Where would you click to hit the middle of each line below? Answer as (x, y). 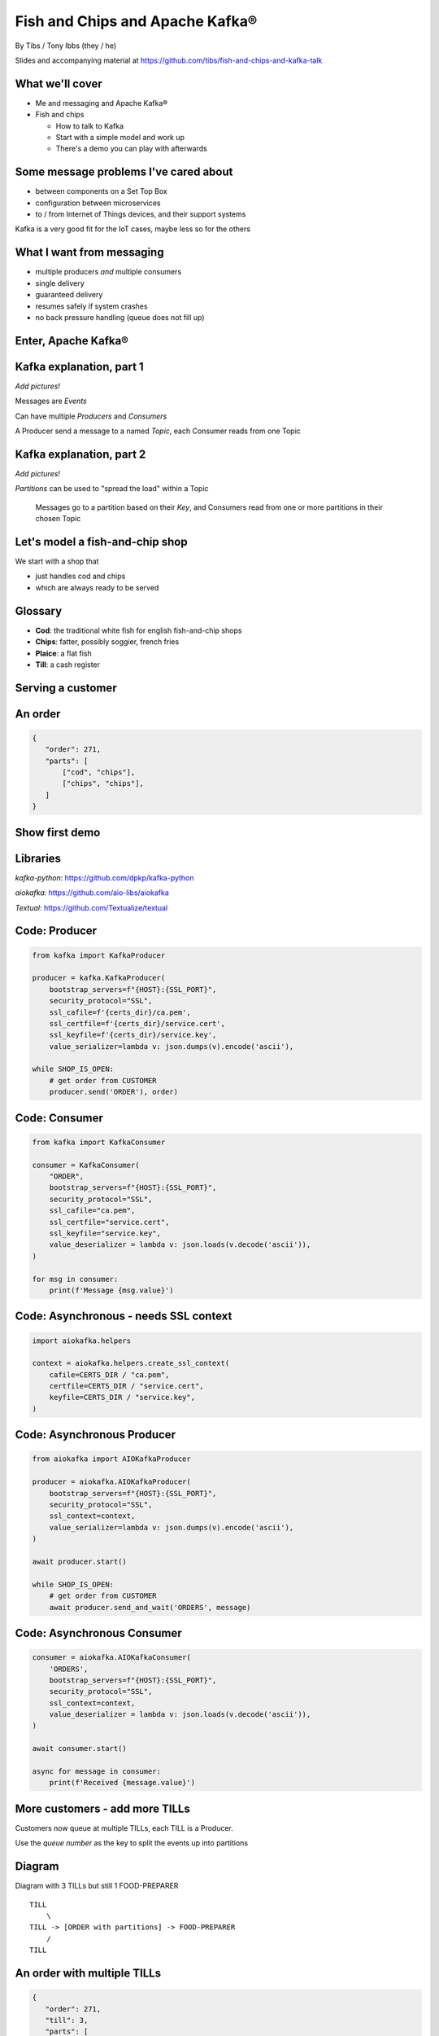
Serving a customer (66, 688)
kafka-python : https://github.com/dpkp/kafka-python (104, 878)
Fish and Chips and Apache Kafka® (136, 21)
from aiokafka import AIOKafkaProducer (111, 1459)
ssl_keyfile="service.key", (105, 1233)
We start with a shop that (57, 561)
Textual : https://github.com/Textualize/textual (91, 907)
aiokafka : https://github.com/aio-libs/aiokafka (92, 893)
